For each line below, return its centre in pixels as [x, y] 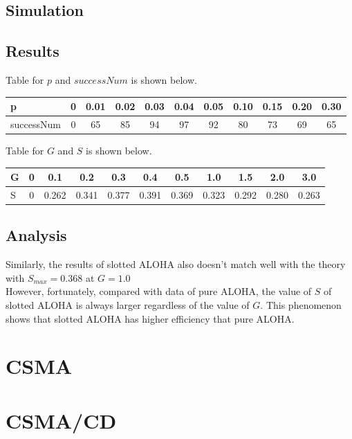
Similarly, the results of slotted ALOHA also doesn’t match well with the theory [176, 264]
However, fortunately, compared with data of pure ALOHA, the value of [159, 291]
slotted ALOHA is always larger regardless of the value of [128, 305]
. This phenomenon [301, 305]
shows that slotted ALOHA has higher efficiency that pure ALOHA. [150, 318]
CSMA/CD [61, 420]
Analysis [36, 235]
